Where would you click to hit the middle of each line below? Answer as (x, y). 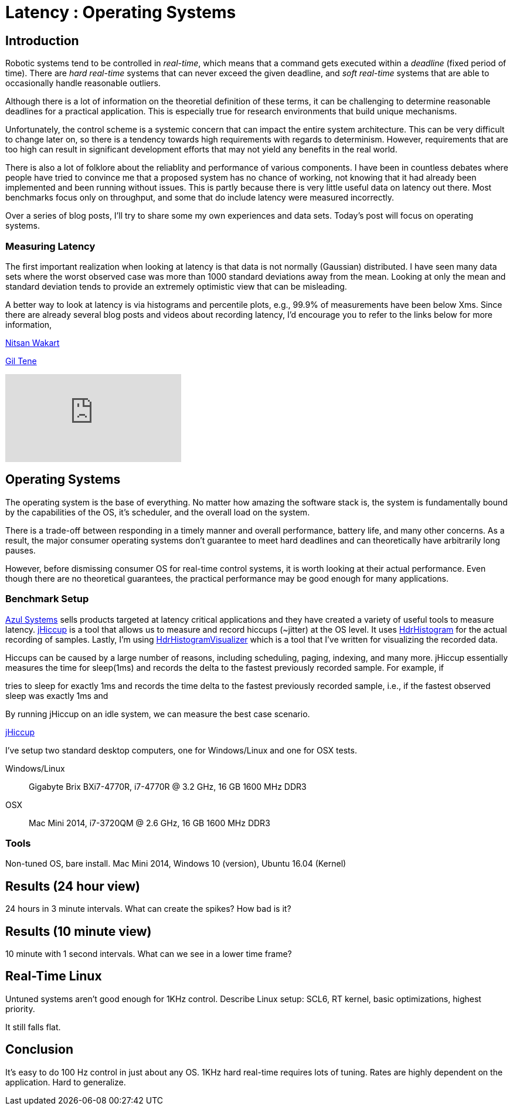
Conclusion (40, 1050)
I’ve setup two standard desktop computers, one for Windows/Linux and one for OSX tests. (181, 750)
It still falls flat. (33, 1027)
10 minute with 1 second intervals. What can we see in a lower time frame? (149, 953)
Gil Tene (21, 361)
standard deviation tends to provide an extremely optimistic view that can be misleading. (176, 286)
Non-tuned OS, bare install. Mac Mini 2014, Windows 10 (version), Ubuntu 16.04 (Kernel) (176, 864)
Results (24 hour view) (73, 886)
